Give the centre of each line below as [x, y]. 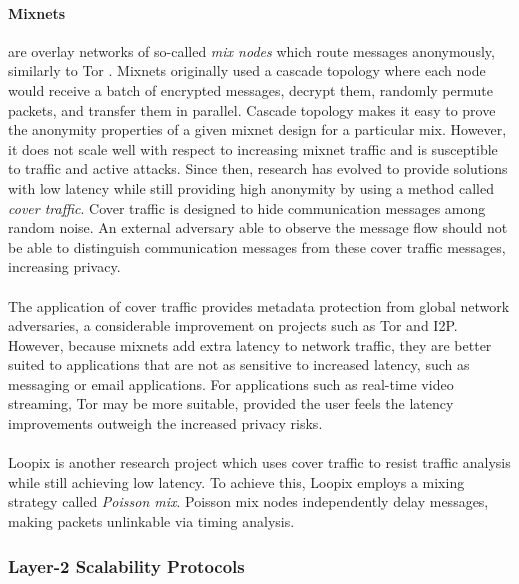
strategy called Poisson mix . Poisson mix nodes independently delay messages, [248, 501]
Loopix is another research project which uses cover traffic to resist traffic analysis [259, 462]
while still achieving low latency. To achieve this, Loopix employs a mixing [236, 481]
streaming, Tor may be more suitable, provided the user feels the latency [231, 403]
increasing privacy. [64, 266]
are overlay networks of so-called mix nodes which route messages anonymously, [251, 50]
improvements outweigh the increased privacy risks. [165, 423]
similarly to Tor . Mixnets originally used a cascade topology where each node [247, 70]
